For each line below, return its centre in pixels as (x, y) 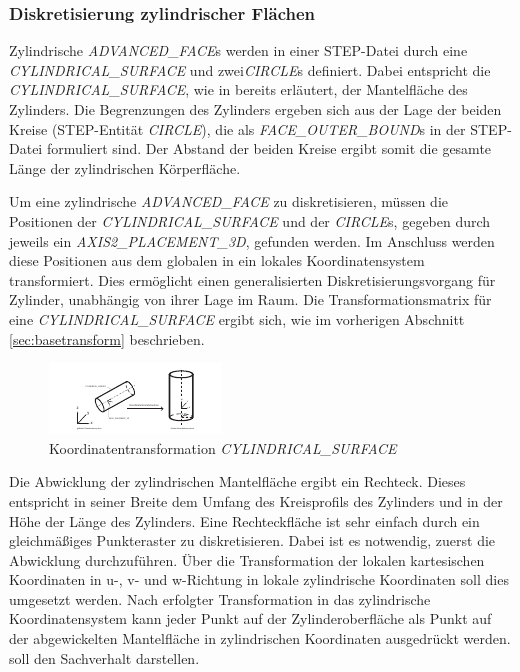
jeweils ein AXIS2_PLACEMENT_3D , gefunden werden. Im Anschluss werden (252, 240)
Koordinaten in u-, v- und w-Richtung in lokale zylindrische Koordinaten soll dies (259, 579)
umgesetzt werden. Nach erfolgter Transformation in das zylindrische (220, 598)
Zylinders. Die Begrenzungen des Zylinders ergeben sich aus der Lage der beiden (255, 109)
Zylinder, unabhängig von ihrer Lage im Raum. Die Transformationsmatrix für (250, 299)
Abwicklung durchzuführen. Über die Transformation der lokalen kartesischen (247, 559)
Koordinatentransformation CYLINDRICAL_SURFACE (223, 447)
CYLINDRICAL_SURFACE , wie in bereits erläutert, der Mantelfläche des (238, 89)
